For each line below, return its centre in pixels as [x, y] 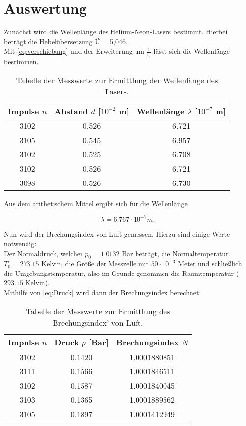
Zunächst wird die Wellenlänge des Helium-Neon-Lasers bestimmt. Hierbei [116, 32]
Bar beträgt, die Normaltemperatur [175, 253]
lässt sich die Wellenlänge [192, 51]
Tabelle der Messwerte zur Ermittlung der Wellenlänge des [117, 80]
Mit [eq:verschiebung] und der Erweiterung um [74, 51]
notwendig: [20, 243]
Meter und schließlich [210, 263]
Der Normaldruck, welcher [43, 253]
